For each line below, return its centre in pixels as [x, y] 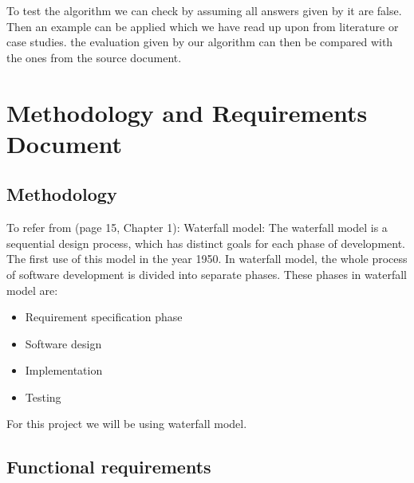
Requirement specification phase [104, 317]
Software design [63, 343]
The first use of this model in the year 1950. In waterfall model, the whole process [207, 259]
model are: [32, 290]
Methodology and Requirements [187, 112]
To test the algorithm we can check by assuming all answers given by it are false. [204, 10]
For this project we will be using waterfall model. [127, 424]
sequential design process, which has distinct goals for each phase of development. [206, 243]
